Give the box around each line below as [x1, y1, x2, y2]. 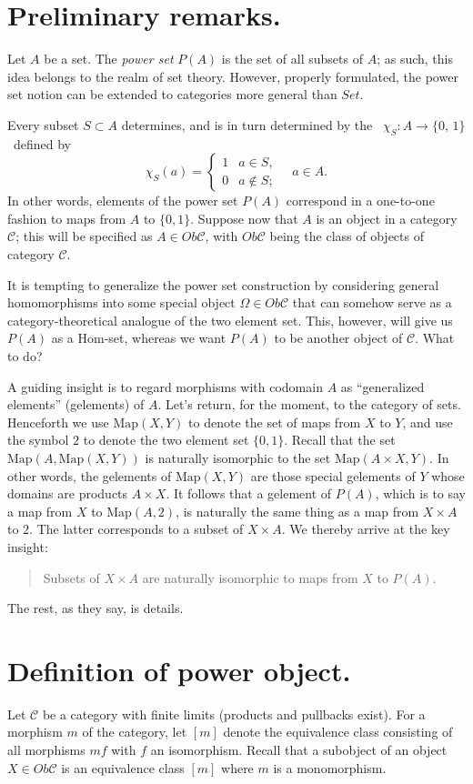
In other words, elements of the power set [7, 191, 238, 210]
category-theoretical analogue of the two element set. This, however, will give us [7, 310, 453, 329]
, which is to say [375, 484, 467, 503]
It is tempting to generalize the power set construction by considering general [7, 275, 439, 294]
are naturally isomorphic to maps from [142, 568, 358, 587]
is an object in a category [316, 208, 458, 227]
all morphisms [7, 740, 86, 759]
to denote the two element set [83, 430, 249, 449]
